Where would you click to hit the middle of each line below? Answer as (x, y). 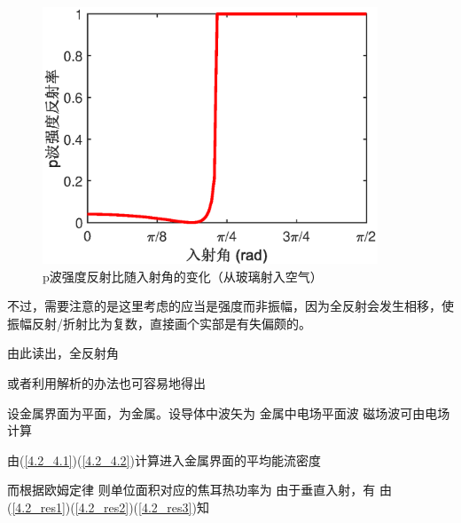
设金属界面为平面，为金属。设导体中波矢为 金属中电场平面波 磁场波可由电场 (229, 412)
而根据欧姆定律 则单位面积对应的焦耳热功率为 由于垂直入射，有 (191, 490)
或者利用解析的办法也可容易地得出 (106, 382)
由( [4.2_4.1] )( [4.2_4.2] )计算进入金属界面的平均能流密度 (164, 460)
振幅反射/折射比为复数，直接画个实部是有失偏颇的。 (159, 323)
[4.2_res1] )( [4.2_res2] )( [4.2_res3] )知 (110, 507)
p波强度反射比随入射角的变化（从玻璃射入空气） (183, 276)
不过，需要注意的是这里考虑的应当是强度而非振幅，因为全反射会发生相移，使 (230, 306)
